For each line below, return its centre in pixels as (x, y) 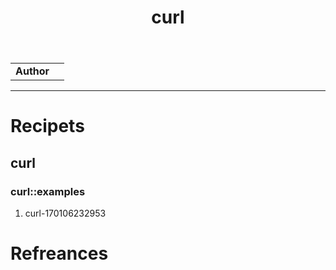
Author (32, 71)
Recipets (47, 126)
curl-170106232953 (65, 213)
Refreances (59, 253)
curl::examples (48, 191)
